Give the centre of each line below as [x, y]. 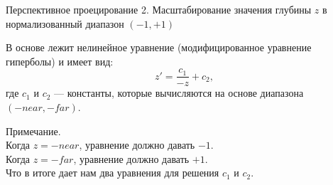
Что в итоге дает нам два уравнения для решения [113, 173]
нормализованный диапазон [65, 23]
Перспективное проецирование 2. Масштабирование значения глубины [159, 9]
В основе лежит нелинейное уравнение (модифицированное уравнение [159, 47]
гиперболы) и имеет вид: [60, 61]
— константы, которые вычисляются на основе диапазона [179, 93]
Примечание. [33, 131]
